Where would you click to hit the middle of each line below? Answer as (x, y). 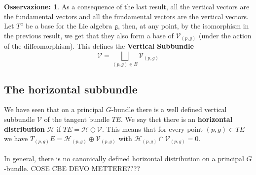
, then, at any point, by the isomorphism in (183, 26)
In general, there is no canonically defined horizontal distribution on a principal (124, 159)
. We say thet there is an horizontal (177, 119)
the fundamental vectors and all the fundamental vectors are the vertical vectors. (126, 16)
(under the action (225, 35)
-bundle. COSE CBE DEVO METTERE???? (72, 168)
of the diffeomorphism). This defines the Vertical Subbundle (99, 46)
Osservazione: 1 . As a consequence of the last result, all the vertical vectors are (127, 6)
